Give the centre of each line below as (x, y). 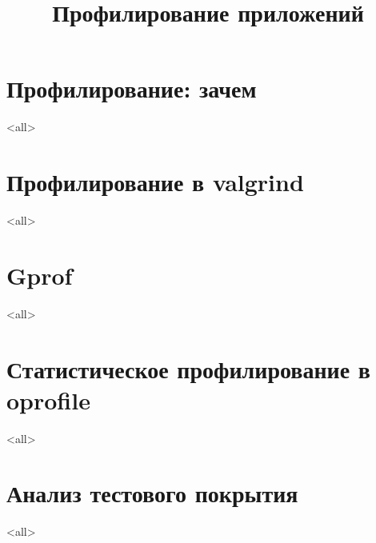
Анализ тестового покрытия (152, 493)
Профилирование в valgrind (155, 182)
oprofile (48, 399)
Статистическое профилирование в (188, 368)
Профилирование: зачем (132, 88)
